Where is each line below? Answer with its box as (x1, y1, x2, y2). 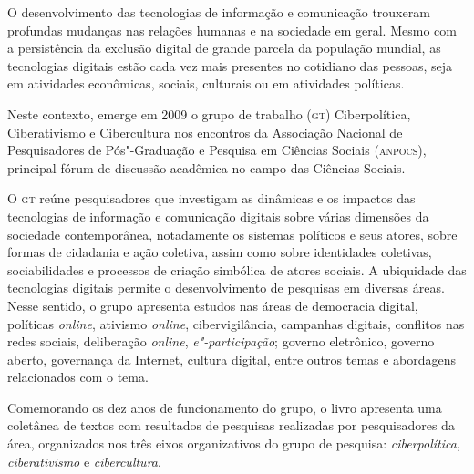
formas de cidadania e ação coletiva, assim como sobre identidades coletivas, (7, 242, 432, 262)
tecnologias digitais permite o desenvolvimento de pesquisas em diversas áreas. (7, 278, 445, 297)
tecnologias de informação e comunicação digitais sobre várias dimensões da (7, 206, 429, 225)
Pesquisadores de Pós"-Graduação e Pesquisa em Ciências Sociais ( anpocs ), (7, 140, 427, 160)
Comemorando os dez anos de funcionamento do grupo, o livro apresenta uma (7, 397, 442, 417)
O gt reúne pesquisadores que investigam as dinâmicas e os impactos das (7, 189, 416, 208)
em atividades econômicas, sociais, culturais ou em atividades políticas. (7, 74, 405, 93)
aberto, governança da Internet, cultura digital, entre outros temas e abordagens (7, 349, 457, 368)
